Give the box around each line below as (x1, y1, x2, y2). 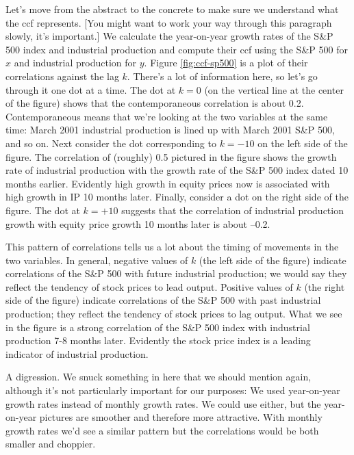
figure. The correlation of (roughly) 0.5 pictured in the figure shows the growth (5, 149, 337, 164)
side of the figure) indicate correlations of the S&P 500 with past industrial (5, 293, 321, 307)
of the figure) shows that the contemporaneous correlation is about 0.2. (5, 96, 304, 110)
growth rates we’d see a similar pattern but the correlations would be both (5, 423, 319, 437)
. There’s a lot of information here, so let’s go (127, 68, 318, 83)
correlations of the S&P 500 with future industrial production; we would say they (5, 266, 347, 281)
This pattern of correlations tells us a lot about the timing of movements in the (5, 239, 339, 254)
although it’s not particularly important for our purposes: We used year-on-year (5, 383, 340, 398)
